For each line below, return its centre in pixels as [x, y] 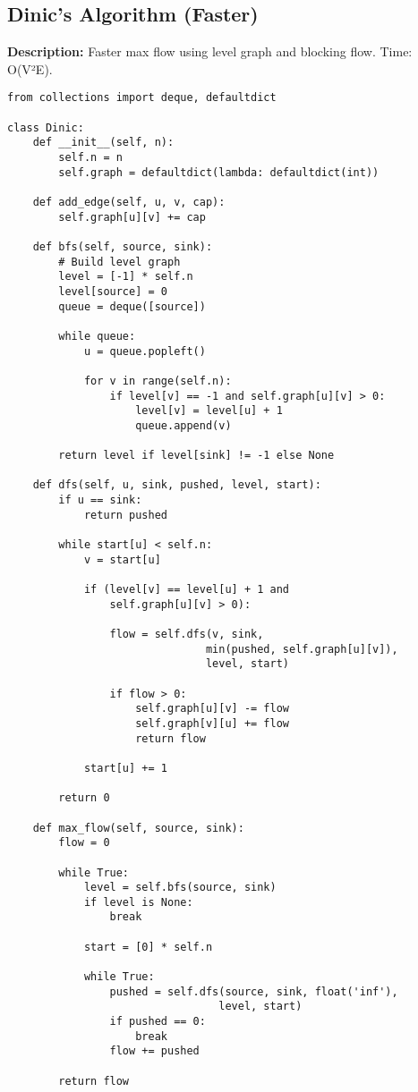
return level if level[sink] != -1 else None [196, 456]
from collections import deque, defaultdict [142, 98]
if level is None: [138, 902]
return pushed [125, 515]
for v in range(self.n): [158, 381]
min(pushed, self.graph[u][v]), [302, 649]
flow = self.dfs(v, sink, [187, 635]
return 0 [84, 798]
